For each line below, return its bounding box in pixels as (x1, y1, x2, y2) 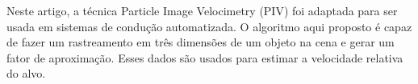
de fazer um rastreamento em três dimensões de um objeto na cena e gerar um (6, 34, 395, 50)
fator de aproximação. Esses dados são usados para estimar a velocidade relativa (6, 49, 403, 66)
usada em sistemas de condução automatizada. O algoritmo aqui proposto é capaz (6, 18, 412, 34)
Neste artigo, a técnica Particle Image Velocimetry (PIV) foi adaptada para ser (6, 2, 398, 18)
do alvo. (6, 65, 46, 82)
